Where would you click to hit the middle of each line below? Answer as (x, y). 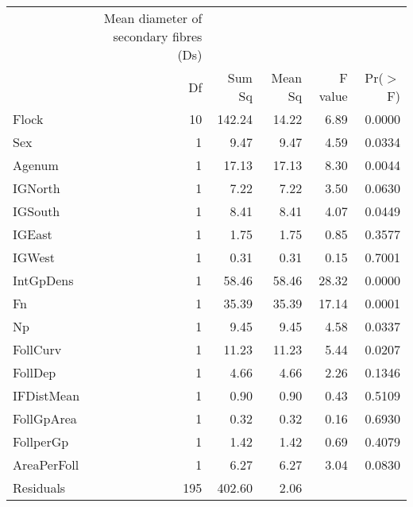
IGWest (34, 257)
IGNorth (37, 188)
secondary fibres (158, 36)
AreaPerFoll (46, 464)
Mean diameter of (153, 18)
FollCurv (37, 349)
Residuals (39, 488)
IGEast (33, 234)
